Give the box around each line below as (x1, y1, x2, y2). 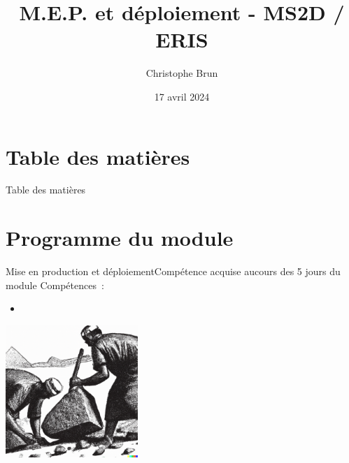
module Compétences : (6, 277, 104, 292)
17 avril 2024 (154, 89, 210, 103)
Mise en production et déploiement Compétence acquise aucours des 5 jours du (6, 264, 341, 279)
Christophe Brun (145, 66, 218, 80)
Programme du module (6, 223, 234, 252)
